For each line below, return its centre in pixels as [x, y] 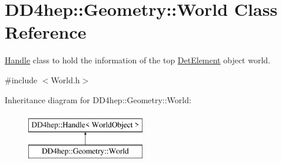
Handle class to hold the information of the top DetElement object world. [137, 60]
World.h [65, 79]
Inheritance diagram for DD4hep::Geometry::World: [98, 99]
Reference [46, 32]
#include [21, 79]
